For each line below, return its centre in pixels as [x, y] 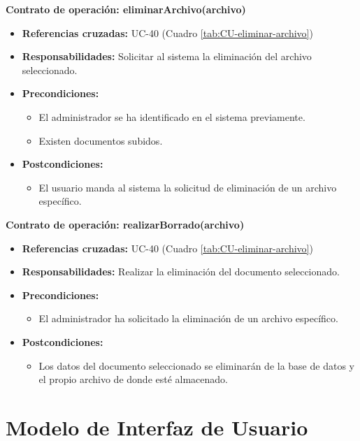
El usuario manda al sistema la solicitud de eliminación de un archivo [188, 187]
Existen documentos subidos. [101, 140]
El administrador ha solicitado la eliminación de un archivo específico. [188, 318]
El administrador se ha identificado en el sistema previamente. [172, 116]
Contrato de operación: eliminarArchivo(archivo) [126, 9]
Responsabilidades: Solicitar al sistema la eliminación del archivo [167, 56]
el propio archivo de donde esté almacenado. [134, 379]
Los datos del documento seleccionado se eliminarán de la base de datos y [196, 365]
